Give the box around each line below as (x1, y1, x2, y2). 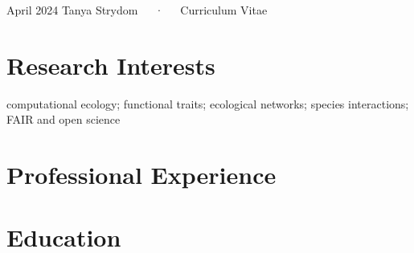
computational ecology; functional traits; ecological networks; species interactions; (6, 95, 409, 112)
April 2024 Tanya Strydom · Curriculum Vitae (6, 2, 268, 18)
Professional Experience (6, 158, 277, 191)
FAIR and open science (6, 111, 121, 128)
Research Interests (6, 48, 215, 81)
